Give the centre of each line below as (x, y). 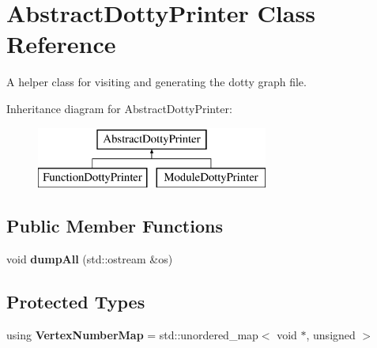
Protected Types (76, 301)
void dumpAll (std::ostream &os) (90, 258)
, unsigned (331, 334)
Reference (61, 44)
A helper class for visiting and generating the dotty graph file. (156, 82)
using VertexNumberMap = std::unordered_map (132, 334)
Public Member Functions (115, 226)
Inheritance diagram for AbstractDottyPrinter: (119, 108)
